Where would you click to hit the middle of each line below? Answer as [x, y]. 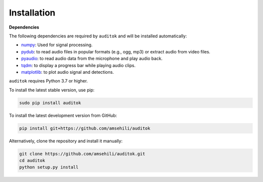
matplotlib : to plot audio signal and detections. [67, 72]
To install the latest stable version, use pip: [52, 90]
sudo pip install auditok [50, 103]
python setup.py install [49, 167]
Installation [32, 13]
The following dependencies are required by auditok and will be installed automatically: [98, 36]
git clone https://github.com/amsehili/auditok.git [82, 154]
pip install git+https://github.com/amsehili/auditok [85, 128]
